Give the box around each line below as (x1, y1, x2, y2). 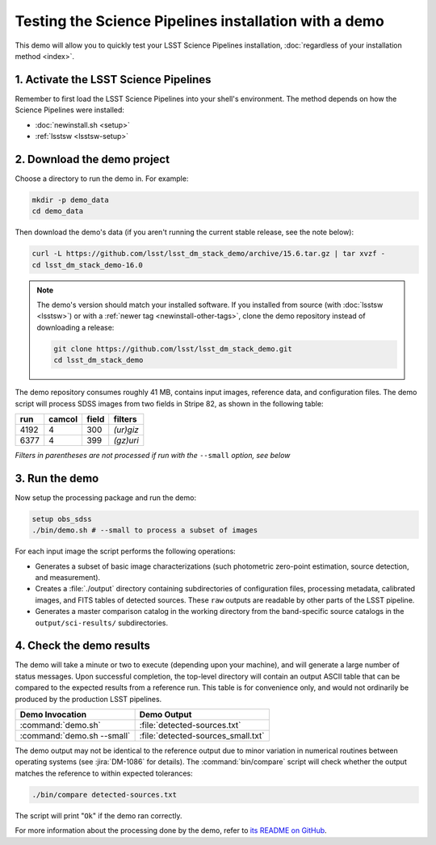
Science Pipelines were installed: (15, 105, 125, 115)
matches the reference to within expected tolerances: (15, 768, 193, 778)
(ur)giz (113, 424, 139, 435)
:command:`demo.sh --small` (19, 730, 131, 742)
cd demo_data (31, 207, 84, 216)
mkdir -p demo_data (31, 195, 109, 204)
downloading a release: (36, 322, 115, 332)
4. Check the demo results (15, 639, 151, 653)
